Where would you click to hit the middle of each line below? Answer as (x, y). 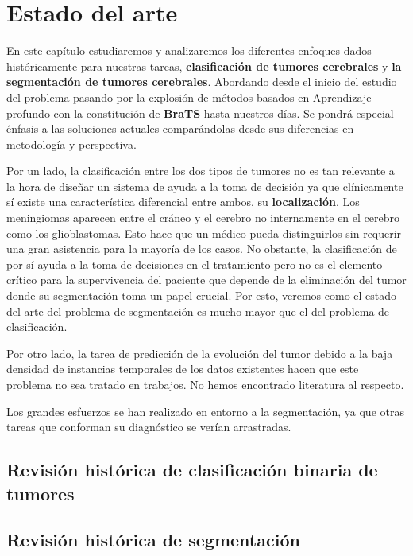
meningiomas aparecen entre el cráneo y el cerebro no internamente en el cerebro (203, 218)
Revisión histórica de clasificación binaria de (192, 470)
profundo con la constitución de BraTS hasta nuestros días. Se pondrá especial (200, 113)
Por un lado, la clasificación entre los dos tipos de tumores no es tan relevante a (201, 171)
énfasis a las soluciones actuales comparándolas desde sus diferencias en (180, 128)
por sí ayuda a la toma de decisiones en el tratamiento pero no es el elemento (195, 264)
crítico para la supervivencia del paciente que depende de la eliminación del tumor (206, 280)
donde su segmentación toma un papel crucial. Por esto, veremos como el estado (202, 295)
